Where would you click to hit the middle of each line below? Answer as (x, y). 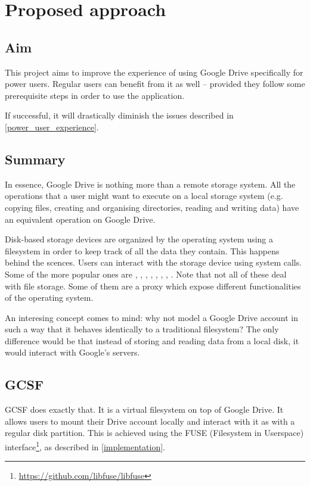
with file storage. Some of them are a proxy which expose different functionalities (153, 286)
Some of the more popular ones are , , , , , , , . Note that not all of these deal (146, 274)
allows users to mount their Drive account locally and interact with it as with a (150, 421)
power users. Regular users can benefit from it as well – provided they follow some (155, 84)
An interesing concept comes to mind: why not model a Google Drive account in (152, 317)
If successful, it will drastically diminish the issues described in (119, 115)
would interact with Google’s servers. (72, 352)
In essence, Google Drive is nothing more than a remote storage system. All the (150, 184)
